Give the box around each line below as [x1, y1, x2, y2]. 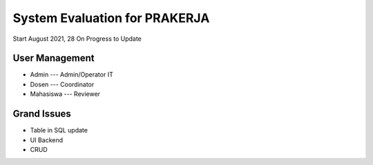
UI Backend [30, 135, 64, 144]
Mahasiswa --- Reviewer [30, 90, 100, 98]
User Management [12, 52, 95, 64]
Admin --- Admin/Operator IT [30, 70, 113, 79]
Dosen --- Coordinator [30, 80, 95, 88]
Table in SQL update [30, 126, 88, 135]
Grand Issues [12, 108, 72, 120]
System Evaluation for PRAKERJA [12, 10, 210, 26]
